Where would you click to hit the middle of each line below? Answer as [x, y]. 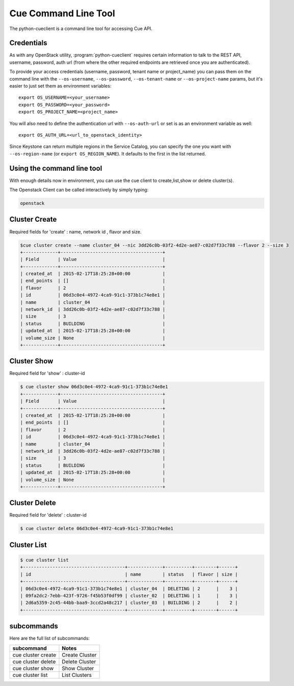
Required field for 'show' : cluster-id [47, 373]
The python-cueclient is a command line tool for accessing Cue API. [81, 29]
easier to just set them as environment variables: [60, 86]
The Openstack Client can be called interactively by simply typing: [79, 190]
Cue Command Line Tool [62, 13]
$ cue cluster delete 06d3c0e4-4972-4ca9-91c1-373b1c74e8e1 [97, 529]
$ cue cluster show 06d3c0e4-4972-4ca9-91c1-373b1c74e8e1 [94, 387]
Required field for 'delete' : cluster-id [48, 515]
